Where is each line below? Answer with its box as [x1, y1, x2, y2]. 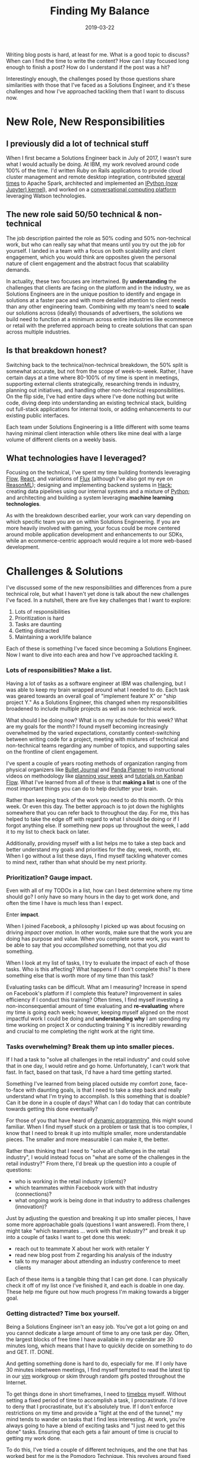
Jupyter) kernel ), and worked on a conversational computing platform [6, 186, 176, 193]
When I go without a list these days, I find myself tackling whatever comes [6, 852, 188, 859]
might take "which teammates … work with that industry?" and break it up [6, 1227, 186, 1234]
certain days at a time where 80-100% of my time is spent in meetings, [6, 373, 179, 381]
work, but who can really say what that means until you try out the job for [6, 241, 185, 248]
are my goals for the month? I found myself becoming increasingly [6, 722, 169, 730]
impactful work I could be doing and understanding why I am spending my [6, 1015, 190, 1022]
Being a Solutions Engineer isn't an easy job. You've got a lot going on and [6, 1323, 188, 1330]
